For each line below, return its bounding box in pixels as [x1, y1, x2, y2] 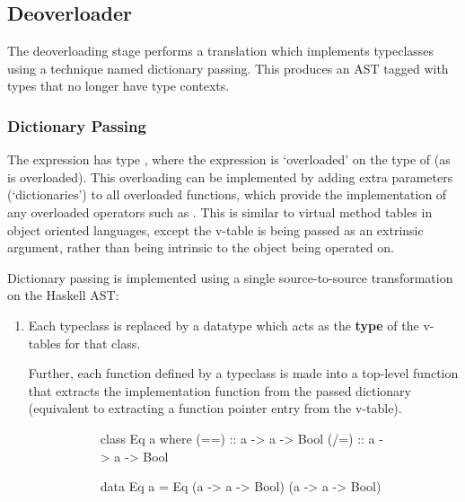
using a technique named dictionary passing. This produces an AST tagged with [7, 58, 449, 77]
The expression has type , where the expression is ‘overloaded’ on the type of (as [7, 150, 451, 169]
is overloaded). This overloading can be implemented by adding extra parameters [7, 167, 453, 186]
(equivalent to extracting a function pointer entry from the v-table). [28, 399, 402, 418]
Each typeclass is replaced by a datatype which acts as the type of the [28, 315, 419, 334]
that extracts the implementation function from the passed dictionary [28, 381, 411, 400]
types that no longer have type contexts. [7, 76, 230, 95]
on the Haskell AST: [7, 286, 119, 304]
